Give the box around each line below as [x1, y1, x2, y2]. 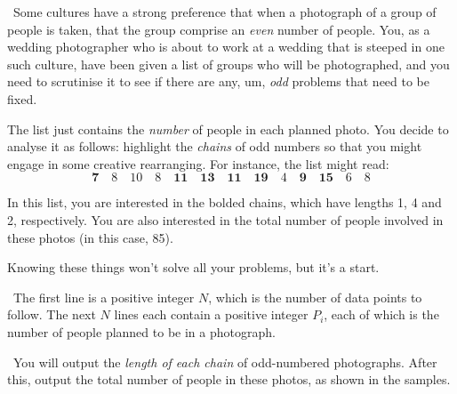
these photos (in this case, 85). [7, 228, 173, 246]
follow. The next [7, 305, 96, 324]
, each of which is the [324, 305, 439, 324]
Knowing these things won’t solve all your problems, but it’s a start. [7, 258, 380, 277]
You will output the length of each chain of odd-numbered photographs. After [12, 352, 437, 371]
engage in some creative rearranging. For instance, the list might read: [7, 154, 389, 173]
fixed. [7, 89, 37, 108]
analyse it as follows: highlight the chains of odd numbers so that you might [7, 137, 422, 156]
